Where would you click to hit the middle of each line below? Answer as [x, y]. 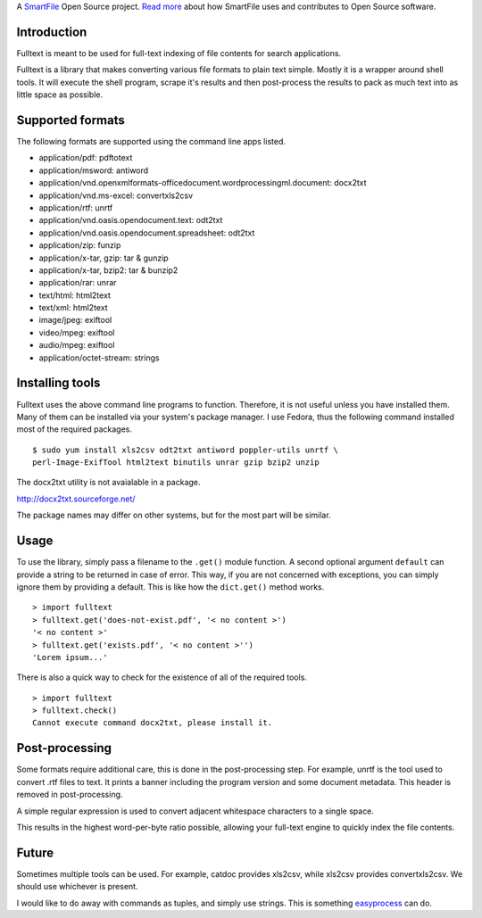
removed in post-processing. [70, 795]
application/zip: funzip [80, 245]
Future [35, 852]
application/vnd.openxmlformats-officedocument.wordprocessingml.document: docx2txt [203, 183]
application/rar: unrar [78, 283]
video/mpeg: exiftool [77, 332]
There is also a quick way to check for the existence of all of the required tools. [162, 677]
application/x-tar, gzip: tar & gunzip [104, 258]
